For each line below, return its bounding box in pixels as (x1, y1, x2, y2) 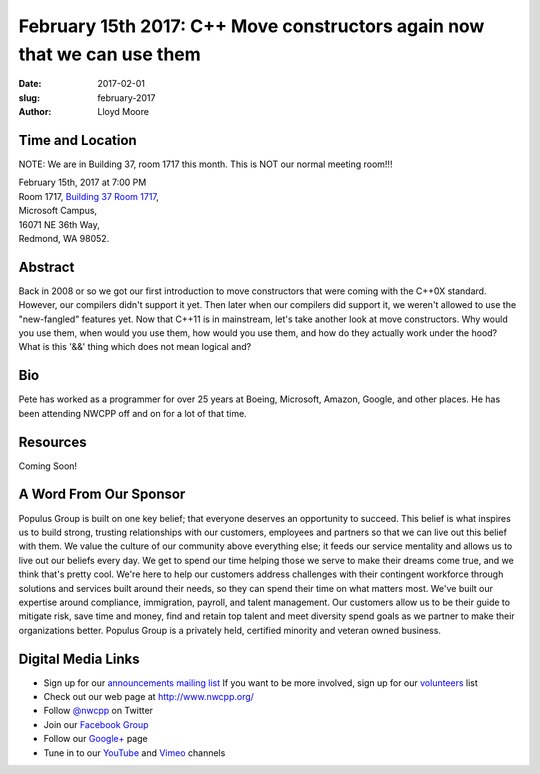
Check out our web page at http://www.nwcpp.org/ (43, 690, 255, 702)
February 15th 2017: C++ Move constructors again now (18, 15, 485, 37)
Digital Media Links (18, 650, 140, 667)
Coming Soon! (18, 460, 78, 472)
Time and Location (18, 131, 137, 149)
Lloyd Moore (97, 106, 150, 118)
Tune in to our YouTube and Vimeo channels (43, 746, 226, 759)
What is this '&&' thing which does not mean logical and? (18, 341, 252, 353)
